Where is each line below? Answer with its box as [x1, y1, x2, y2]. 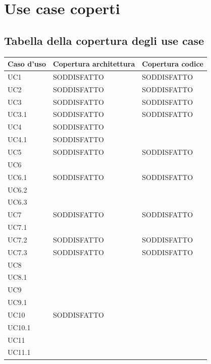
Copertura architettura [53, 58, 135, 69]
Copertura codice [142, 58, 203, 69]
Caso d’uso [8, 58, 46, 69]
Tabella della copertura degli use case [4, 32, 204, 48]
